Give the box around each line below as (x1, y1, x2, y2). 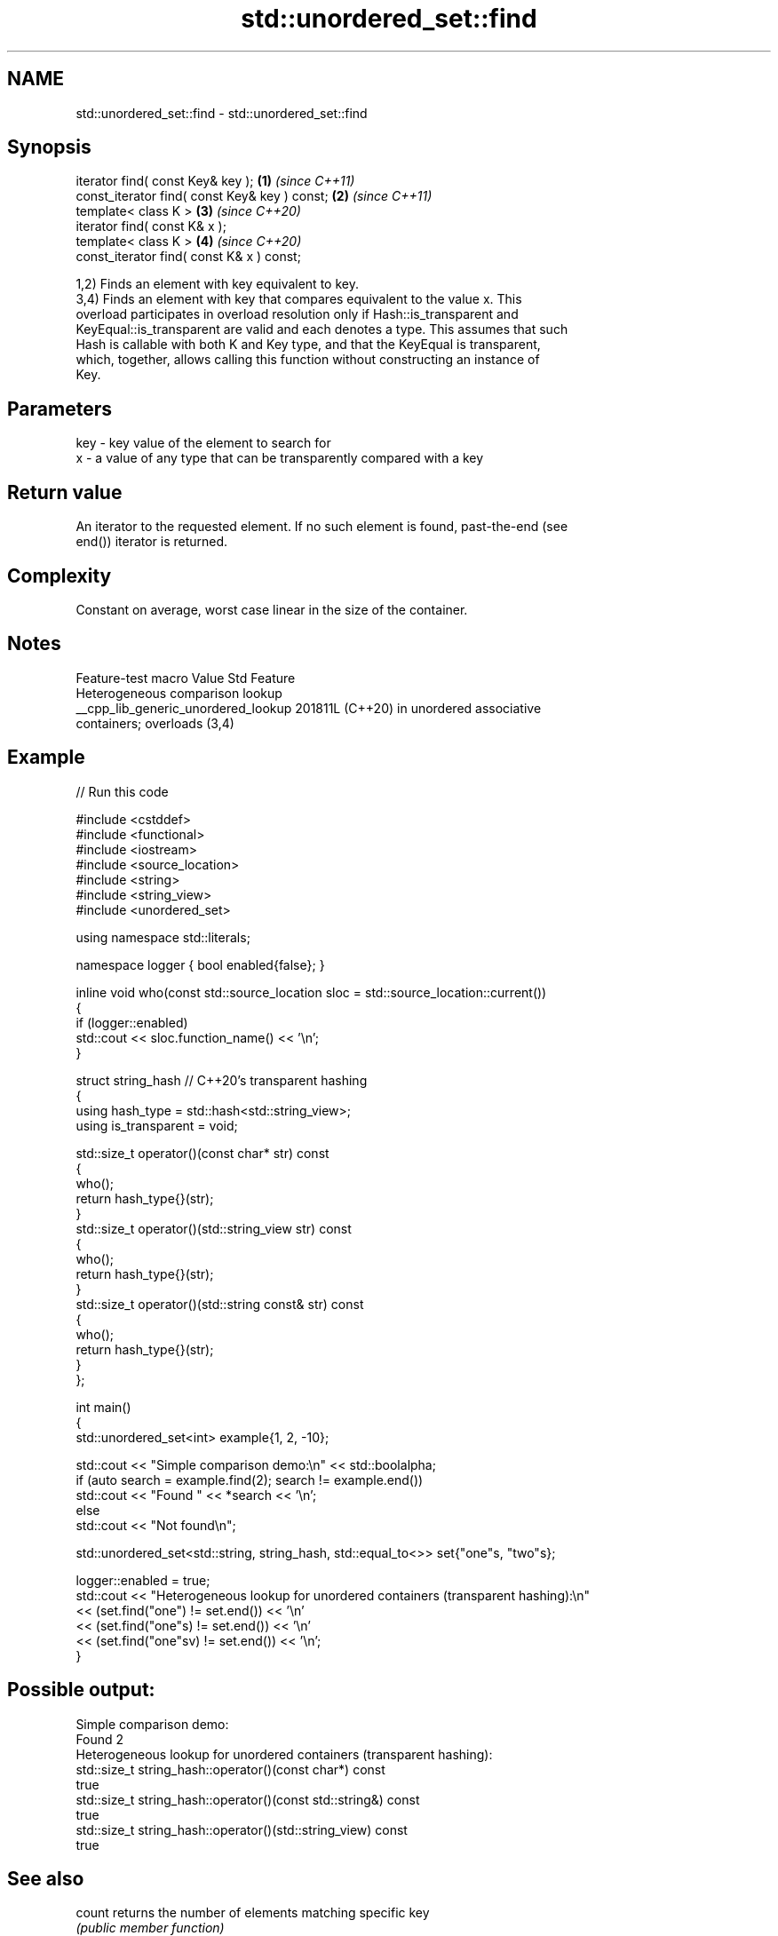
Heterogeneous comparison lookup (75, 685, 282, 701)
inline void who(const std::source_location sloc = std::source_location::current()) (75, 984, 547, 1000)
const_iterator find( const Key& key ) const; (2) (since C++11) (75, 188, 433, 204)
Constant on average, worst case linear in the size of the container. (75, 601, 468, 617)
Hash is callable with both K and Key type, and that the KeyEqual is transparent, (75, 337, 541, 353)
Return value (7, 480, 123, 504)
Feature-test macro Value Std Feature (75, 670, 296, 686)
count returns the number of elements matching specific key (75, 1905, 430, 1921)
